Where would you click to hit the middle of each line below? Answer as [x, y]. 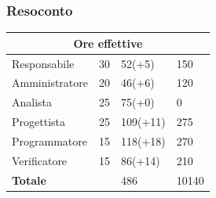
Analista [32, 102]
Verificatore [40, 160]
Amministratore [50, 83]
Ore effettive [108, 43]
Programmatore [49, 140]
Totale [29, 180]
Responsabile [43, 63]
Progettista [38, 122]
